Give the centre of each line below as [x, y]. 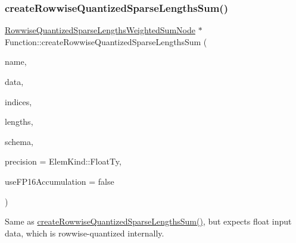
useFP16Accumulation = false [60, 181]
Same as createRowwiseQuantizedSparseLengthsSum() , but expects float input [148, 221]
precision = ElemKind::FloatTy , [63, 161]
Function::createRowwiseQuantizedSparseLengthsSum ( [106, 41]
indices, [18, 101]
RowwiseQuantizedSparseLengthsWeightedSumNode [100, 30]
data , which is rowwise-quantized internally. [85, 233]
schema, [19, 141]
